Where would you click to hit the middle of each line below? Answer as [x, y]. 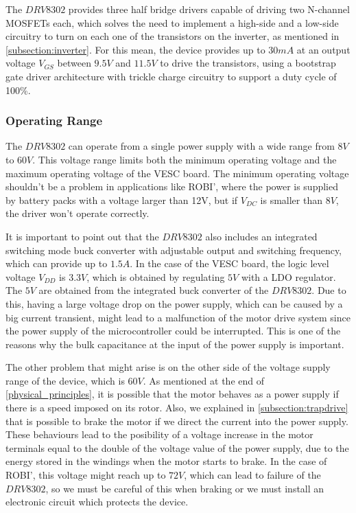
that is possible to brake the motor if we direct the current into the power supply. [177, 421]
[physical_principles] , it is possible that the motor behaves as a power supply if [172, 394]
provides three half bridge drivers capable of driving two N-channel [209, 9]
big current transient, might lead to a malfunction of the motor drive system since [178, 317]
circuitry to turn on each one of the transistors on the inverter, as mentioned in [173, 36]
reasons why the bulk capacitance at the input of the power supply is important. [175, 344]
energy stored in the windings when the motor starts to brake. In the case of [166, 461]
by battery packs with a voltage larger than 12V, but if [122, 199]
